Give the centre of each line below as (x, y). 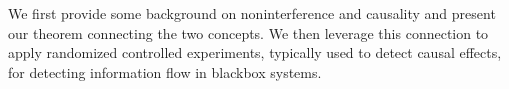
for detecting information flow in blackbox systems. (165, 71)
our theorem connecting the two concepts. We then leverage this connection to (248, 32)
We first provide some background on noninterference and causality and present (252, 13)
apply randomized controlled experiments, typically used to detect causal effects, (255, 52)
